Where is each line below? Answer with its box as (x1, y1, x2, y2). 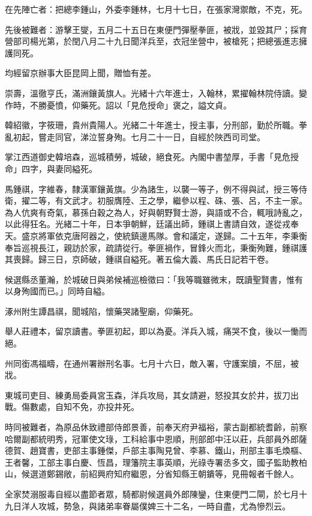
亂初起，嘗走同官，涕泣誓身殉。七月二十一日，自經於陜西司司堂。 (5, 130, 265, 143)
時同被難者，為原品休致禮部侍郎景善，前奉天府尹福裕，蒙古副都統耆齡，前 (5, 421, 299, 433)
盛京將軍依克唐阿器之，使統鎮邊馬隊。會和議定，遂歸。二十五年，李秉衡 (21, 229, 307, 242)
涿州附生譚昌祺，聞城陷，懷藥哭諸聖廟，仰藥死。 (5, 304, 198, 317)
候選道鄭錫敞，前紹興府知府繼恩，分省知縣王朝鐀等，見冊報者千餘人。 (21, 467, 299, 480)
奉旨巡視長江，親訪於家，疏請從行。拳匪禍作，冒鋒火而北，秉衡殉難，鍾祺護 (5, 241, 307, 254)
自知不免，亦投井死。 (55, 400, 139, 413)
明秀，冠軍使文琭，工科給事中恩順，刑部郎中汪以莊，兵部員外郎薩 (46, 432, 307, 445)
